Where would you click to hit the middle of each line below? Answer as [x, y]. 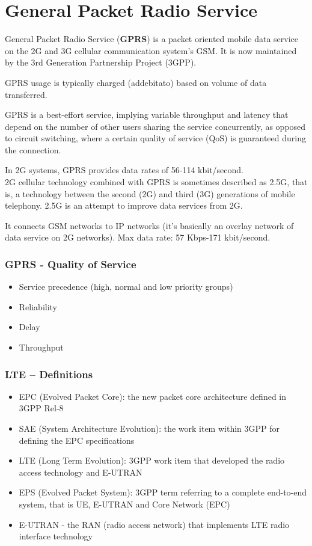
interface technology [56, 536]
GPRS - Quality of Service [71, 264]
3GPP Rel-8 [41, 408]
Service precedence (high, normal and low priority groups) [126, 287]
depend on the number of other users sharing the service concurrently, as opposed [155, 126]
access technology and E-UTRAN [81, 472]
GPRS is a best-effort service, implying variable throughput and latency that [147, 115]
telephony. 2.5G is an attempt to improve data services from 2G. [124, 205]
